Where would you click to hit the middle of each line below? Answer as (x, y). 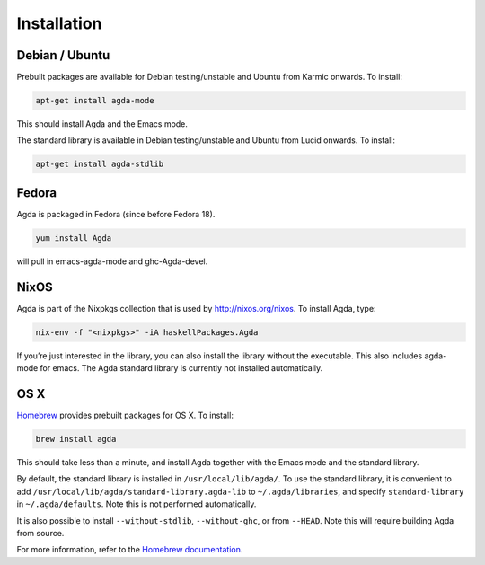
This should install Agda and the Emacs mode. (102, 124)
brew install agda (76, 439)
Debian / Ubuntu (63, 55)
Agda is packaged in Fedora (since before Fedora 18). (116, 214)
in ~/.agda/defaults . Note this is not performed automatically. (137, 504)
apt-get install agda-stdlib (100, 164)
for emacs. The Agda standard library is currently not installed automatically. (181, 368)
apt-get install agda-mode (95, 101)
